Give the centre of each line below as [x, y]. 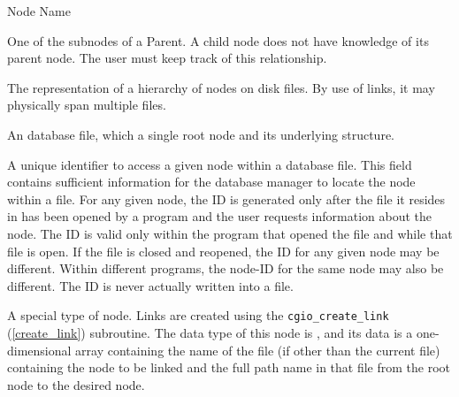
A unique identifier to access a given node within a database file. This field [210, 164]
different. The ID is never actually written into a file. [150, 285]
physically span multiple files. [87, 105]
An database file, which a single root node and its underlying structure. [201, 134]
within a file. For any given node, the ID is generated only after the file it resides [226, 198]
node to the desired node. [76, 384]
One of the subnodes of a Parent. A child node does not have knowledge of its [218, 40]
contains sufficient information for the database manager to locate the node [211, 182]
